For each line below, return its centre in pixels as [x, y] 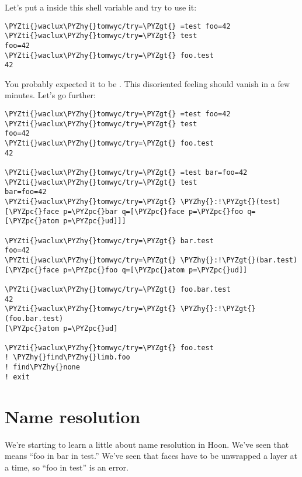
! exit [17, 377]
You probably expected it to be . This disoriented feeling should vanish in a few [147, 83]
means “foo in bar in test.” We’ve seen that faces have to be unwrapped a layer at [151, 456]
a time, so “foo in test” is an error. [67, 467]
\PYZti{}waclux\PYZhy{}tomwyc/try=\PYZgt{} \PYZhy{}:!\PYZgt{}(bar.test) [151, 260]
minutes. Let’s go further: [50, 95]
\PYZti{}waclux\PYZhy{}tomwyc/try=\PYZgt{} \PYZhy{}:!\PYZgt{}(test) [143, 201]
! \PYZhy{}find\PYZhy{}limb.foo [67, 357]
